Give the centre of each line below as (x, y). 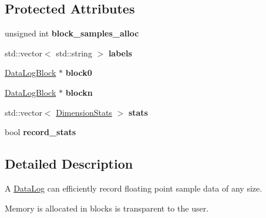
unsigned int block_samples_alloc (72, 33)
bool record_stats (41, 132)
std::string (74, 53)
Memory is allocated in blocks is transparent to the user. (107, 208)
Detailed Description (69, 164)
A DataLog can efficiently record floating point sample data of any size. (134, 188)
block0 (79, 73)
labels (120, 53)
